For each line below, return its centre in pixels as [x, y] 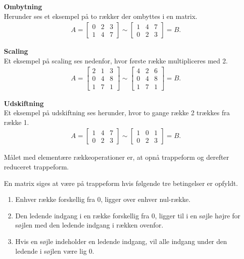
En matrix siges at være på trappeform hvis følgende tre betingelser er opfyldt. [121, 183]
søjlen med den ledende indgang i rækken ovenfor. [89, 225]
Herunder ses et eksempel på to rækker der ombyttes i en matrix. [101, 16]
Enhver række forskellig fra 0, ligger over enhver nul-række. [103, 199]
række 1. [16, 122]
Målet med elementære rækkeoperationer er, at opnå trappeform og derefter [117, 157]
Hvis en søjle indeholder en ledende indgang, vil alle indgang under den [121, 241]
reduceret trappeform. [36, 166]
